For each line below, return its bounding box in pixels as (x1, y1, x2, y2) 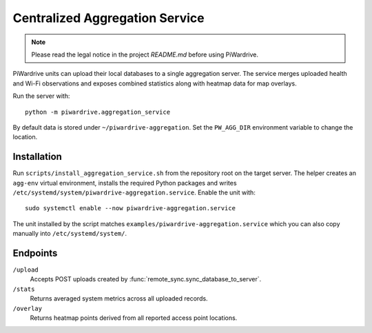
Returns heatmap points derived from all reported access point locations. (30, 314, 238, 322)
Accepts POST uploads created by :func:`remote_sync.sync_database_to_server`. (30, 275, 262, 283)
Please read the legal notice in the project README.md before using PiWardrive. (31, 50, 258, 59)
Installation (12, 151, 62, 163)
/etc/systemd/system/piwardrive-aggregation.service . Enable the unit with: (12, 188, 256, 196)
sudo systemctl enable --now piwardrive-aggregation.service (25, 204, 236, 212)
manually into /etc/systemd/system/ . (12, 230, 127, 238)
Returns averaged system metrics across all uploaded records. (30, 294, 208, 303)
